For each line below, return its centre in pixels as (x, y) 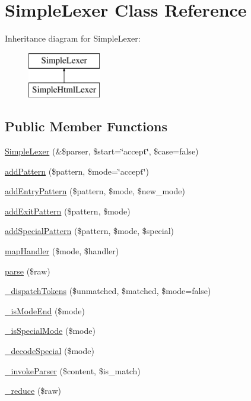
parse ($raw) (28, 271)
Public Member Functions (86, 126)
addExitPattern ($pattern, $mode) (68, 211)
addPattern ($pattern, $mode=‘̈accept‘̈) (77, 171)
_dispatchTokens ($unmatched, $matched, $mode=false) (108, 291)
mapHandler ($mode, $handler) (62, 251)
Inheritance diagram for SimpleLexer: (73, 38)
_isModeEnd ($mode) (45, 310)
